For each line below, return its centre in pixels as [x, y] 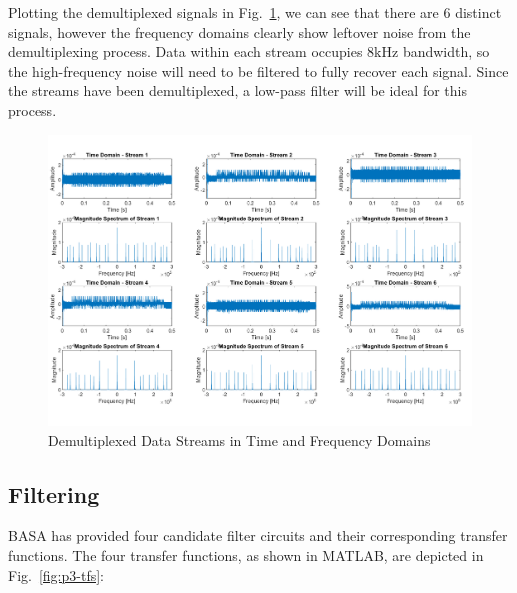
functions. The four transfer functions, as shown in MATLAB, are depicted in [246, 554]
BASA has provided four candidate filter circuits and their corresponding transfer [258, 535]
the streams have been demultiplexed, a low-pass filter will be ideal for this [237, 90]
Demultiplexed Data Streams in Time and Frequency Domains [239, 439]
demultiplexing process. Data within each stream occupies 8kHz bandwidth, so [249, 51]
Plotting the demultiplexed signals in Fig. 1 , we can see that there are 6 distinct [255, 12]
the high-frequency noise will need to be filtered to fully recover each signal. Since [258, 70]
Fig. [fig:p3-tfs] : [56, 574]
